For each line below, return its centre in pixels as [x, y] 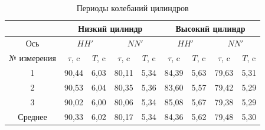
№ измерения [33, 58]
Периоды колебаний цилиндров [132, 8]
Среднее [32, 116]
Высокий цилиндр [210, 28]
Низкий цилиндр [110, 28]
